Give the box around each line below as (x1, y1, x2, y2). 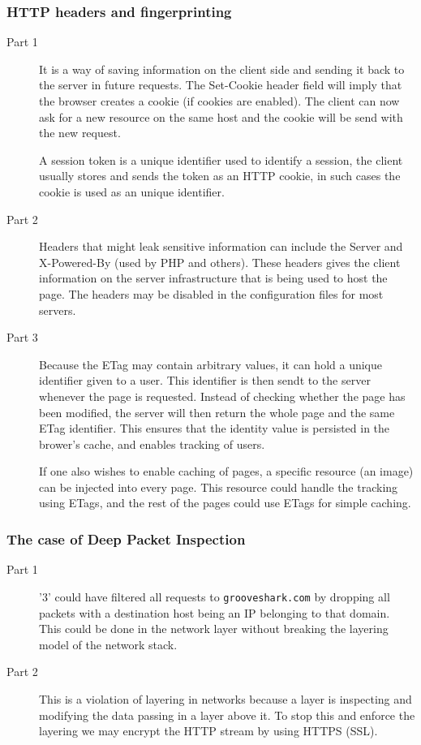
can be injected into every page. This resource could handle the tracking (39, 478, 398, 495)
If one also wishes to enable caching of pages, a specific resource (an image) (39, 463, 414, 480)
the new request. (39, 124, 121, 141)
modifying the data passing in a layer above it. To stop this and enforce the (39, 706, 415, 723)
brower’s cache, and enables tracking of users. (39, 435, 265, 452)
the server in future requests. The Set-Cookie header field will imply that (39, 76, 402, 93)
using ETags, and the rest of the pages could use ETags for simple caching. (39, 494, 411, 511)
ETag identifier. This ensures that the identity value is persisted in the (39, 420, 390, 437)
